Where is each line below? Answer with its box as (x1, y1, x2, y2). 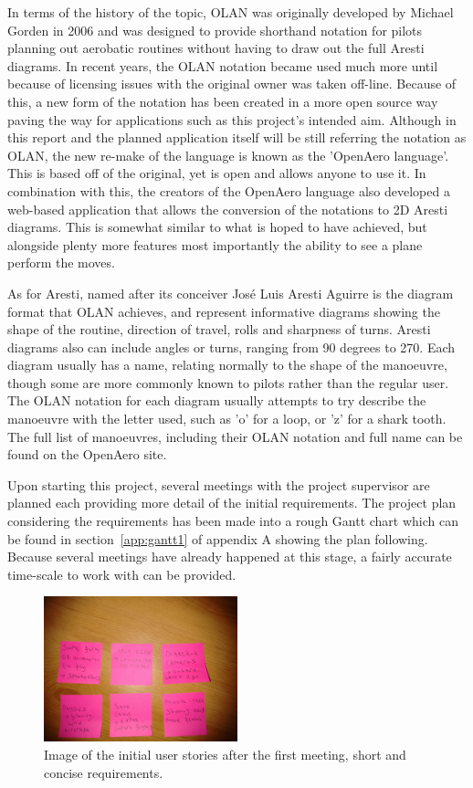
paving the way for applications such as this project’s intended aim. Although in (7, 110, 457, 129)
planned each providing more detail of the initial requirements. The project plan (7, 493, 457, 512)
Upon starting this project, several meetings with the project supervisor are (7, 475, 430, 494)
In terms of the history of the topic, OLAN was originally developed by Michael (7, 3, 454, 21)
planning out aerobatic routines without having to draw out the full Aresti (7, 38, 425, 58)
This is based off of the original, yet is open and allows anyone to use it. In (7, 163, 426, 183)
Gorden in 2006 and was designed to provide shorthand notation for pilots (7, 20, 423, 39)
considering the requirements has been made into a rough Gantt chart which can (7, 511, 459, 531)
